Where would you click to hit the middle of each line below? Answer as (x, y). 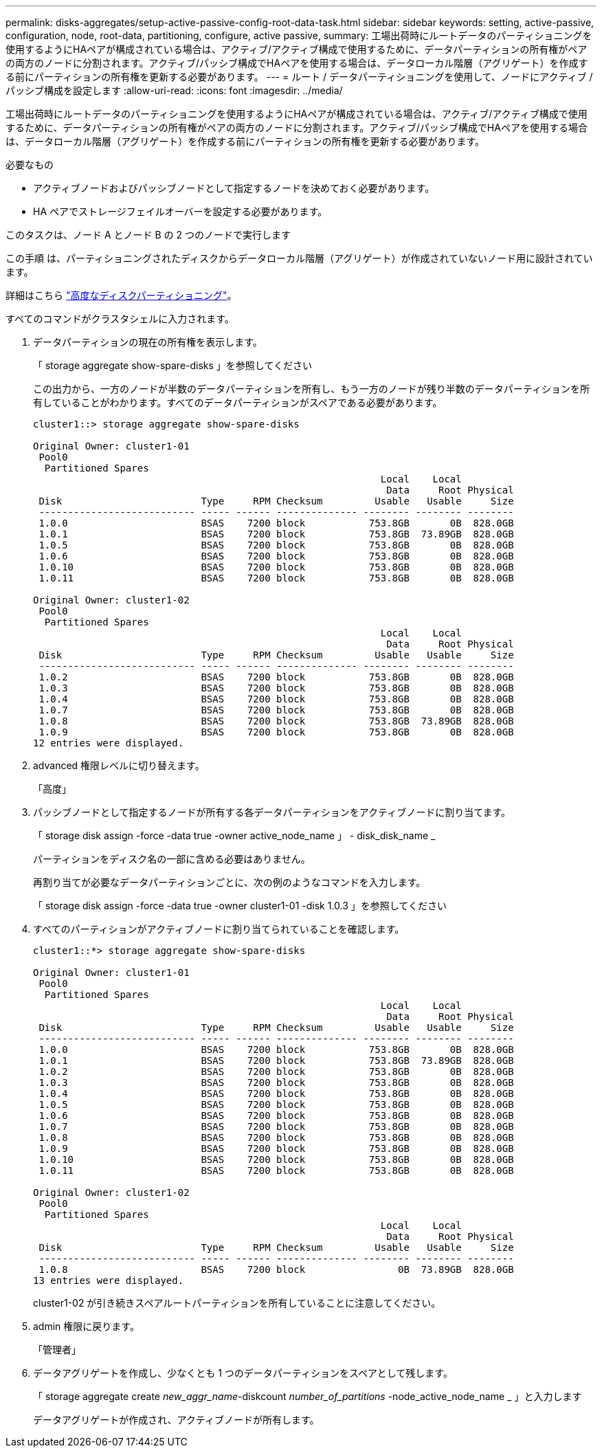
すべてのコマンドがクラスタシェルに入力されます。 (120, 319)
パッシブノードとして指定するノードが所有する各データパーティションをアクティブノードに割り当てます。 (272, 812)
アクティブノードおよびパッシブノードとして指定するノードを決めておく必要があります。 (234, 188)
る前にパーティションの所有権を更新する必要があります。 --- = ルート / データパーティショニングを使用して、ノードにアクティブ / (299, 77)
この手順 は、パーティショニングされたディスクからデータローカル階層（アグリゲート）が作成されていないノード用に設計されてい (299, 258)
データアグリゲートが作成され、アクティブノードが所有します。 (176, 1420)
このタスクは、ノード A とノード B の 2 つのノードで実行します (148, 235)
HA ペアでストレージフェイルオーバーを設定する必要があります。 (180, 211)
